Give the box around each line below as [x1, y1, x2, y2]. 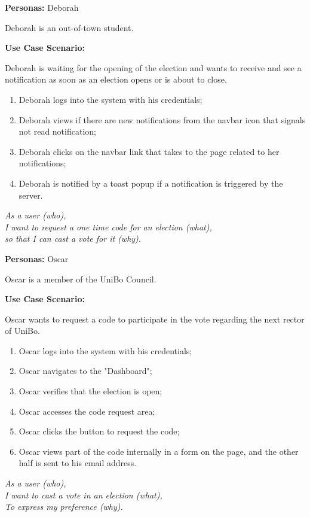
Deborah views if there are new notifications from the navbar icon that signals [19, 113, 306, 126]
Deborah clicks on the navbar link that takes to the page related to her [19, 145, 280, 157]
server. [19, 188, 43, 201]
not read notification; [19, 125, 96, 138]
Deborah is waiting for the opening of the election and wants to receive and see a [5, 61, 302, 74]
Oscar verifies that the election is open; [19, 385, 162, 397]
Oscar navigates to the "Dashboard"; [19, 364, 152, 377]
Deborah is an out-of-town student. [5, 21, 134, 34]
